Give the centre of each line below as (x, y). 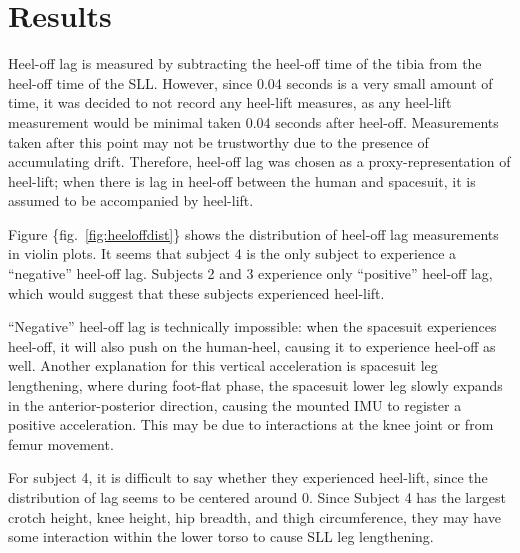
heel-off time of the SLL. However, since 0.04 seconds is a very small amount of (250, 82)
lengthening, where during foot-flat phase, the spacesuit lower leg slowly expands (255, 385)
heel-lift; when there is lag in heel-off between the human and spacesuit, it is (242, 180)
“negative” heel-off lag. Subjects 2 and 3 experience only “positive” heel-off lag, (250, 273)
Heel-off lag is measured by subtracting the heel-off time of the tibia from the (245, 63)
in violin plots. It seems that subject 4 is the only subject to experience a (232, 253)
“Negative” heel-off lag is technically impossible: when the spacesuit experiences (252, 326)
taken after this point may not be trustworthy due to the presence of (218, 141)
